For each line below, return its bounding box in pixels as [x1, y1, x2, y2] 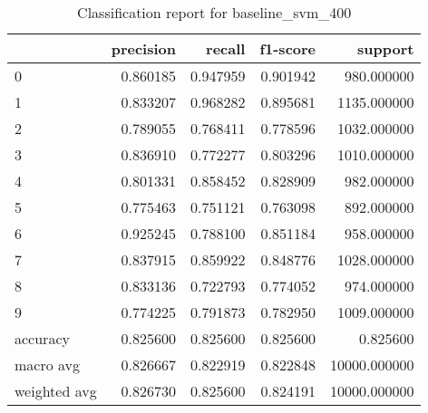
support [357, 38, 414, 59]
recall [206, 38, 246, 59]
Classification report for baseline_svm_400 [77, 2, 352, 23]
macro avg [15, 354, 81, 375]
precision [111, 38, 176, 59]
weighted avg [15, 380, 97, 401]
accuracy [15, 328, 70, 349]
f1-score [259, 38, 316, 59]
